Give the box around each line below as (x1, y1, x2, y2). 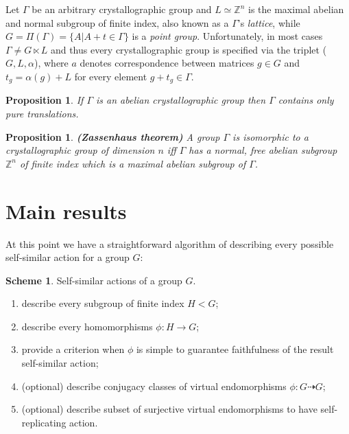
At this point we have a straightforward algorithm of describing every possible (5, 236, 334, 251)
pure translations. (5, 106, 79, 121)
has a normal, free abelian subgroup (189, 143, 337, 157)
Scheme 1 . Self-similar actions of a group (5, 273, 182, 287)
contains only (278, 93, 334, 107)
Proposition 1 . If (5, 93, 84, 107)
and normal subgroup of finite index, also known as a (5, 15, 229, 30)
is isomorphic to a (232, 129, 309, 144)
